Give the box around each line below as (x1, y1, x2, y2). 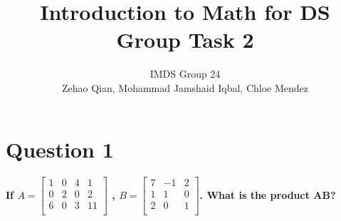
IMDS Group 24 (149, 66, 221, 81)
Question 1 (6, 134, 114, 163)
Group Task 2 (116, 25, 254, 54)
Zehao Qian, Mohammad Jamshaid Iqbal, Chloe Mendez (61, 80, 308, 95)
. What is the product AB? (199, 187, 336, 202)
